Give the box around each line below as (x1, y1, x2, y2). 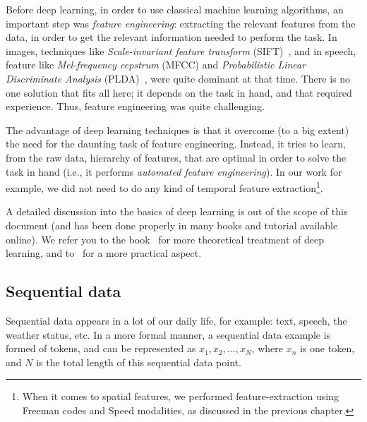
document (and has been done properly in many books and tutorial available (6, 217, 338, 232)
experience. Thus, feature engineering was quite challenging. (6, 99, 265, 114)
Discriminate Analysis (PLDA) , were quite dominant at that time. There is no (6, 71, 351, 85)
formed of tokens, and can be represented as (6, 341, 196, 356)
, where (251, 341, 283, 356)
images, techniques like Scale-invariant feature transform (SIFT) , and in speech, (6, 43, 356, 58)
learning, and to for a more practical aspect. (6, 246, 202, 260)
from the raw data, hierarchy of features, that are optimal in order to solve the (6, 150, 347, 164)
